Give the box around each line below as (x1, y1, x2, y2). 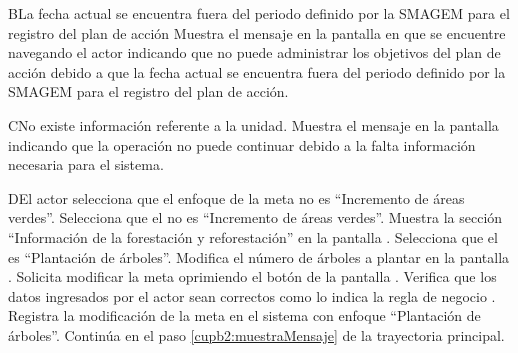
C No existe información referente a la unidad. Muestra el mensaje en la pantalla (8, 114, 499, 135)
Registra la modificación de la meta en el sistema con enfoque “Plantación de (8, 305, 481, 326)
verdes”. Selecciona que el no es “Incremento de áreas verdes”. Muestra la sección (8, 207, 503, 228)
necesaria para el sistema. (8, 154, 164, 175)
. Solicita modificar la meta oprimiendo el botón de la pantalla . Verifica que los (8, 266, 497, 287)
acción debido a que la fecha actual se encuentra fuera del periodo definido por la (8, 61, 506, 82)
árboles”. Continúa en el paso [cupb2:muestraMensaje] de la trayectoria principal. (8, 324, 505, 345)
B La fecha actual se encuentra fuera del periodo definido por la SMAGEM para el (8, 3, 510, 23)
